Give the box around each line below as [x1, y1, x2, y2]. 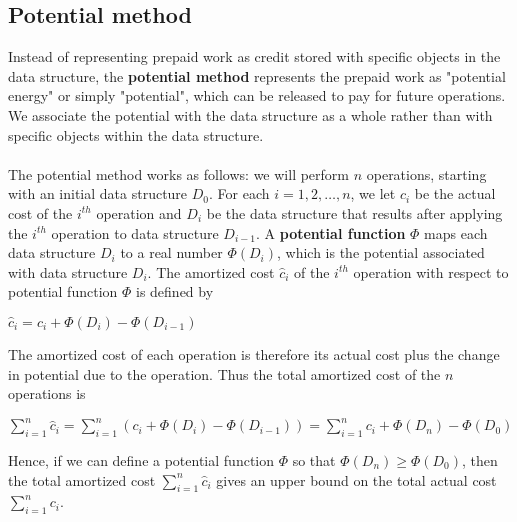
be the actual [414, 183, 496, 204]
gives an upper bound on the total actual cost [216, 469, 497, 490]
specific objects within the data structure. [8, 124, 264, 145]
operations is [8, 383, 86, 404]
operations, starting [366, 163, 487, 184]
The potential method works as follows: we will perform [8, 163, 349, 184]
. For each [209, 183, 270, 204]
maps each [424, 222, 488, 243]
